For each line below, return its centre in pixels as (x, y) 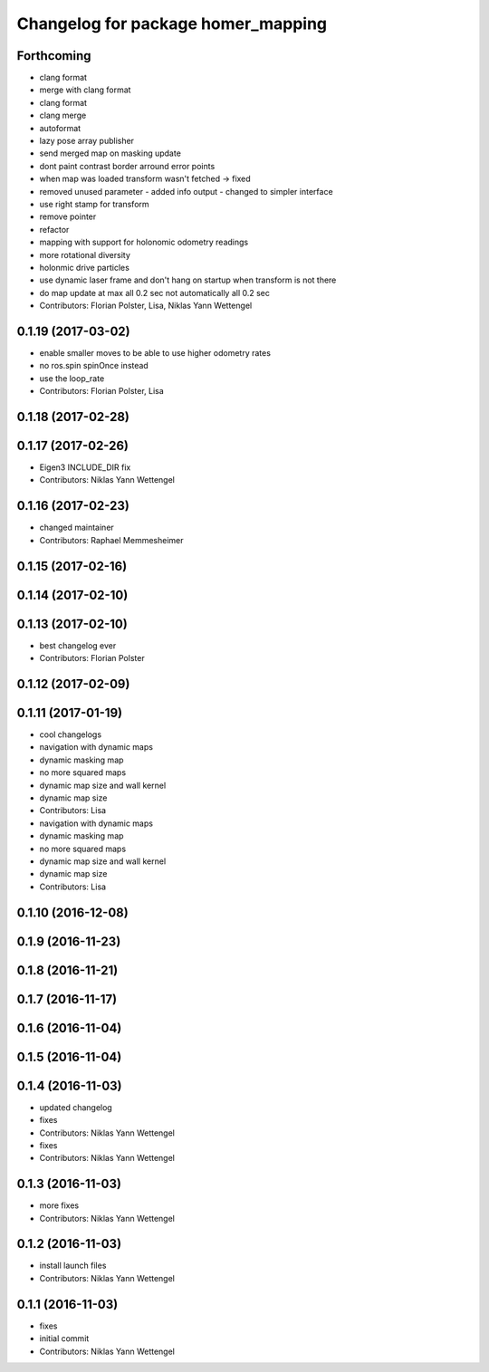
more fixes (59, 1205)
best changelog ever (78, 645)
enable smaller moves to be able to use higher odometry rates (155, 353)
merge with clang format (85, 90)
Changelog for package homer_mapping (172, 24)
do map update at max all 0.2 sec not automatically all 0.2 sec (155, 293)
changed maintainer (77, 528)
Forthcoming (54, 56)
